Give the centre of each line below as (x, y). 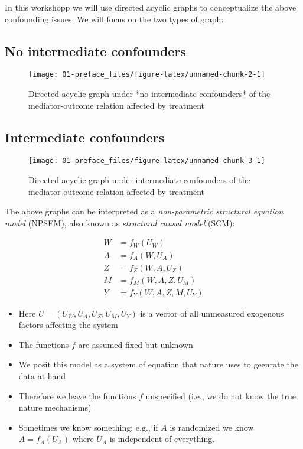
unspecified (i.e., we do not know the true (221, 396)
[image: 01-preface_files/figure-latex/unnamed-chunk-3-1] (147, 161)
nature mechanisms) (55, 407)
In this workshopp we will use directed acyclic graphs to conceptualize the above (151, 7)
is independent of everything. (162, 439)
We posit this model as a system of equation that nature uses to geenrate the (158, 364)
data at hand (42, 376)
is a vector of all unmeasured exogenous (212, 313)
